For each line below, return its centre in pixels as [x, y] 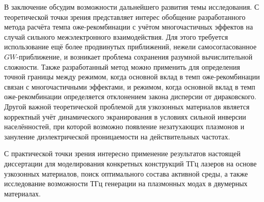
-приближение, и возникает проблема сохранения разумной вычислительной [135, 56]
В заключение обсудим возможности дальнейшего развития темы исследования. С [132, 7]
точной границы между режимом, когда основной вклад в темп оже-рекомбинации [132, 77]
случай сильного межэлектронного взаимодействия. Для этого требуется [116, 36]
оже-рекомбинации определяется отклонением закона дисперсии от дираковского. [130, 96]
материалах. [22, 193]
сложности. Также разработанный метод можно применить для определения [122, 66]
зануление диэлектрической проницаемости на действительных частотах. [117, 136]
